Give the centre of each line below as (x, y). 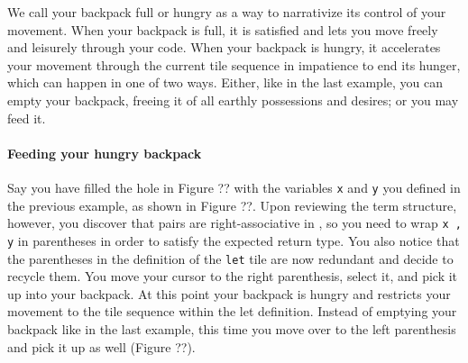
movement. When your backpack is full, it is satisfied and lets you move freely (223, 29)
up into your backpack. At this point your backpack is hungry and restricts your (229, 293)
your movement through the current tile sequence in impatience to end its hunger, (234, 64)
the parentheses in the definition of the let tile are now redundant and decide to (230, 258)
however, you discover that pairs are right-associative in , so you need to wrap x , (234, 223)
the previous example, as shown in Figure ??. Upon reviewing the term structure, (232, 205)
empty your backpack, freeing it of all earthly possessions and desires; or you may (233, 100)
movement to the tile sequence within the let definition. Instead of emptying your (232, 311)
